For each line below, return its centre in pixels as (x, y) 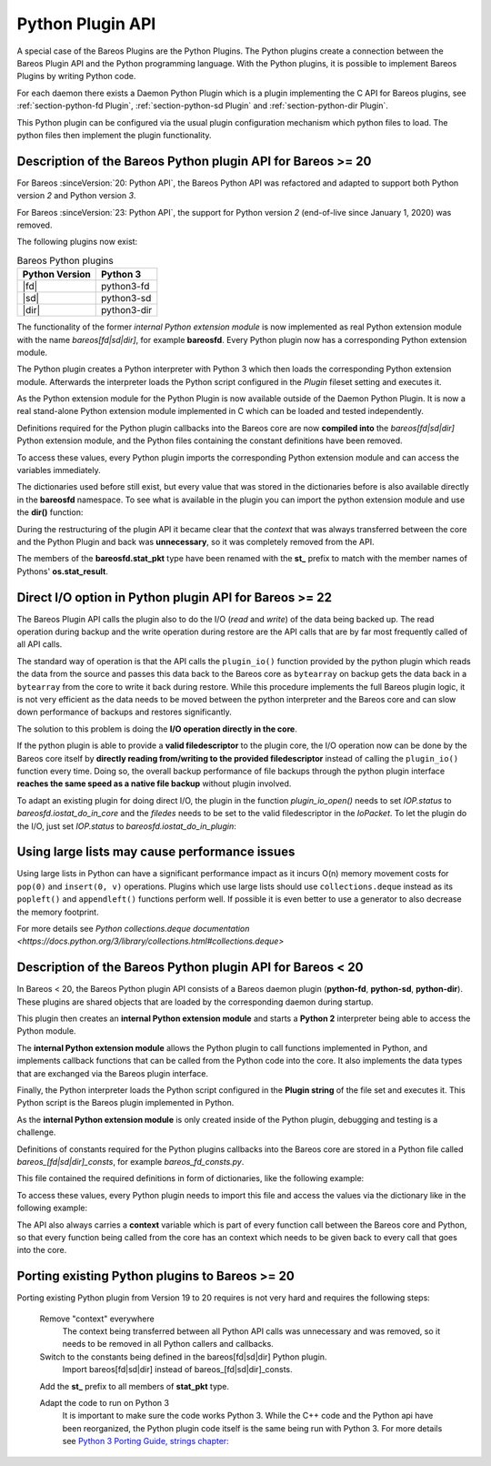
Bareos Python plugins (65, 260)
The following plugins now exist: (77, 242)
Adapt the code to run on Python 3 (105, 1402)
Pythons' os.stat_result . (63, 571)
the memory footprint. (58, 912)
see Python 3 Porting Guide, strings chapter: (145, 1441)
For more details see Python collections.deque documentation (133, 929)
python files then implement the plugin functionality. (115, 135)
